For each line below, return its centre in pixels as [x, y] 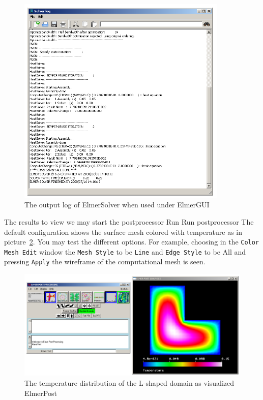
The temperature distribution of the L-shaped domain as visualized [129, 383]
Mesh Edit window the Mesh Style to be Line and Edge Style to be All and [125, 251]
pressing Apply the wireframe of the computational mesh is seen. [105, 261]
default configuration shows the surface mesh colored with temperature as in [123, 232]
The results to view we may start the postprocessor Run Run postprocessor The [129, 221]
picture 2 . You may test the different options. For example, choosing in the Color [132, 242]
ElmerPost [41, 393]
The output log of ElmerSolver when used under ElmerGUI [117, 205]
